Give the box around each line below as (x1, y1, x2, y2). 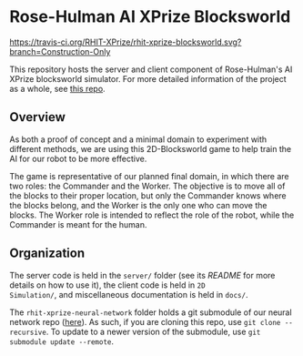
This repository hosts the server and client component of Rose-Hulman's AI (9, 64, 293, 75)
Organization (9, 246, 85, 261)
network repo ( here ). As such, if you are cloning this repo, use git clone (9, 316, 281, 327)
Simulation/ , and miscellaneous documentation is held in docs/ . (9, 289, 248, 300)
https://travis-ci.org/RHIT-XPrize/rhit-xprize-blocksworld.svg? (9, 36, 242, 47)
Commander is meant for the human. (9, 219, 147, 229)
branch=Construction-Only (9, 46, 111, 56)
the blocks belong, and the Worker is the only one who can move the (9, 199, 268, 210)
